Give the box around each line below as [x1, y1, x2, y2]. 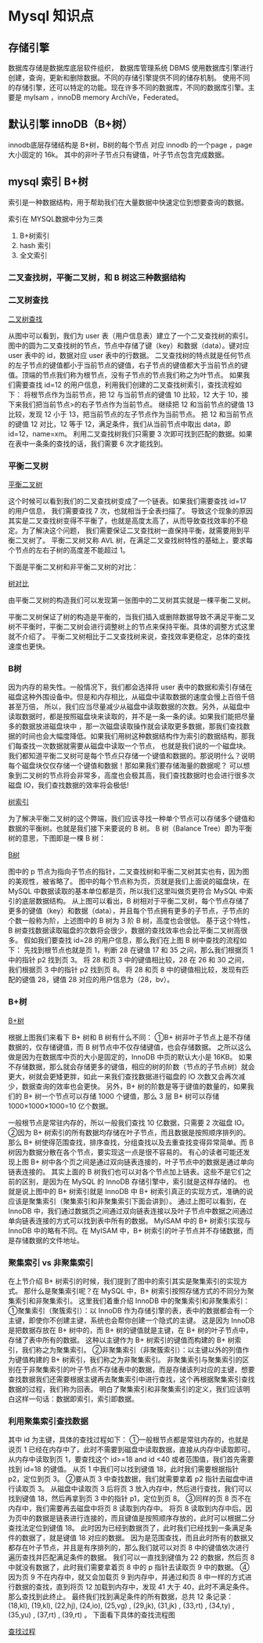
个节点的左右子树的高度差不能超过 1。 [8, 546, 130, 555]
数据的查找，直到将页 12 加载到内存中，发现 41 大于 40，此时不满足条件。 [14, 1583, 254, 1592]
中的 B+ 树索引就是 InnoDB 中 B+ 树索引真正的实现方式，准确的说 [41, 1186, 254, 1196]
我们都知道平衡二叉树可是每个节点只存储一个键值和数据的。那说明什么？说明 [8, 751, 255, 761]
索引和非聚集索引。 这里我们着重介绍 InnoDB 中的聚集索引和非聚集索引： [14, 1296, 250, 1305]
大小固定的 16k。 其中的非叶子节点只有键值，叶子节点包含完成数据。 [8, 150, 229, 159]
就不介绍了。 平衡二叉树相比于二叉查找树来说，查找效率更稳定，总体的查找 [8, 632, 250, 641]
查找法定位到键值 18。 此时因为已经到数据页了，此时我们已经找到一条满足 [8, 1524, 246, 1533]
